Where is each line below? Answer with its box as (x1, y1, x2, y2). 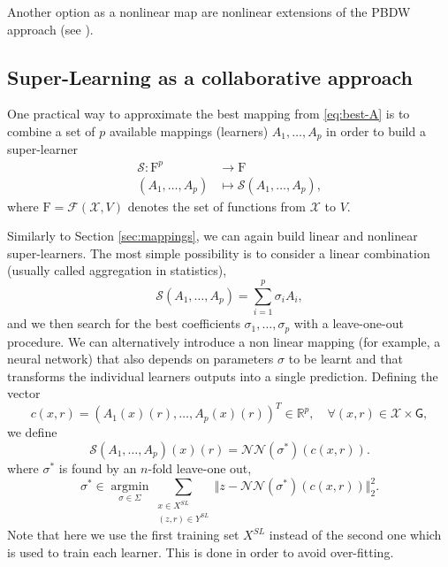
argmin (110, 480, 149, 494)
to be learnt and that (288, 349, 403, 368)
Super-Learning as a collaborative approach (7, 63, 413, 90)
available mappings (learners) (109, 121, 269, 140)
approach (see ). (7, 19, 94, 38)
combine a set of (7, 121, 95, 140)
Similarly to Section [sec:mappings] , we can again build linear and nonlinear (7, 226, 418, 245)
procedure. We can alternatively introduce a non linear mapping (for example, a (7, 332, 441, 350)
